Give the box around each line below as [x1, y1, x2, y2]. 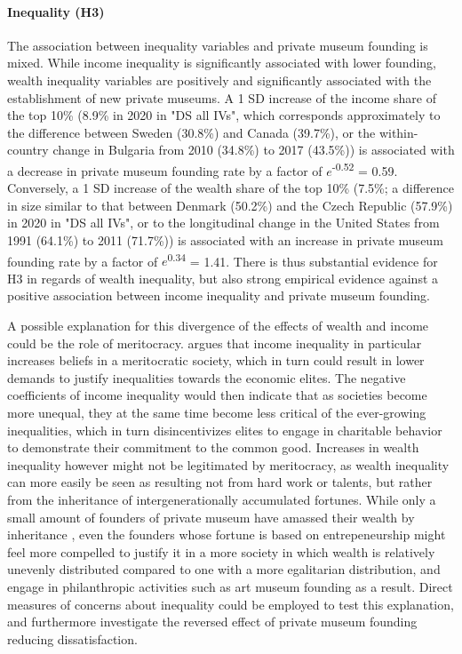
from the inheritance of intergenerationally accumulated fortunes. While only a [7, 490, 436, 508]
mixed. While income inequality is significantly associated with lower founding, [7, 53, 436, 72]
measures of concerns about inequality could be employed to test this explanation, [7, 594, 454, 613]
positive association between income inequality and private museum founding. [7, 286, 430, 305]
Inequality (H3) [7, 2, 105, 20]
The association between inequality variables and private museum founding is [7, 36, 428, 54]
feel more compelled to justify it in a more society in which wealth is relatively [7, 542, 435, 561]
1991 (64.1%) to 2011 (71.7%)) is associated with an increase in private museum [7, 230, 443, 249]
